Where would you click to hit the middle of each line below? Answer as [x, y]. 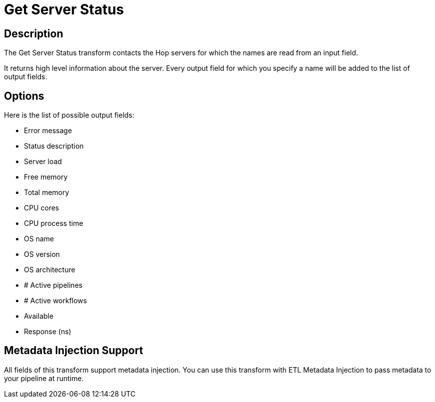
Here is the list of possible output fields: [69, 115]
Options [24, 96]
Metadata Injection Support [74, 351]
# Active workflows [56, 301]
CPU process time [54, 223]
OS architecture [50, 270]
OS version [42, 254]
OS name [39, 239]
